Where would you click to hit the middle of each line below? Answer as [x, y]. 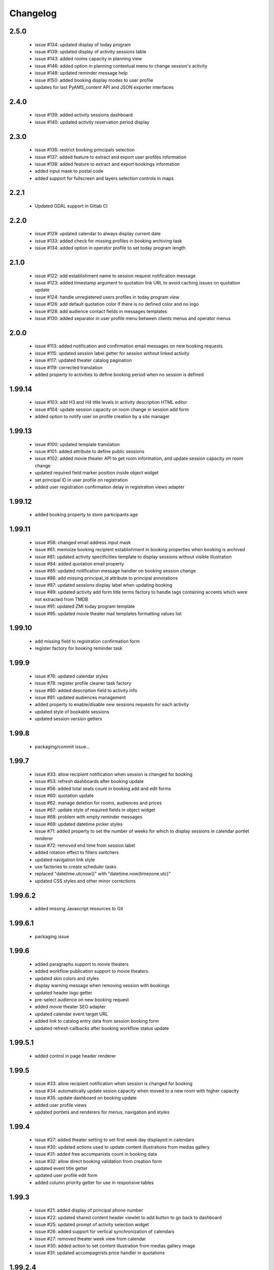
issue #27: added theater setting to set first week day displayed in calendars [115, 1140]
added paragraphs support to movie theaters [82, 964]
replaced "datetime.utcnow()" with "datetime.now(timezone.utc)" [103, 874]
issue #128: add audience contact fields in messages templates [101, 311]
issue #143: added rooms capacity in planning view [88, 59]
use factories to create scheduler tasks [76, 867]
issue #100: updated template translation [77, 444]
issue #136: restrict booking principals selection [85, 150]
